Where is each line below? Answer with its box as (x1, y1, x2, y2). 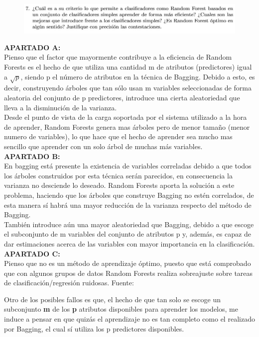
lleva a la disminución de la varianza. (4, 102, 117, 112)
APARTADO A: (4, 42, 61, 52)
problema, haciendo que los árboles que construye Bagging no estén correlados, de (4, 189, 254, 200)
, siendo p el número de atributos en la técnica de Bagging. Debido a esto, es (20, 71, 255, 82)
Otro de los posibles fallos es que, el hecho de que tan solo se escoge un (4, 294, 221, 304)
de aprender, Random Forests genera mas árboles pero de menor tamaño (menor (4, 121, 250, 132)
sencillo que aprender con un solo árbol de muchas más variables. (4, 141, 203, 151)
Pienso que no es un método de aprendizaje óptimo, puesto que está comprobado (4, 258, 251, 268)
